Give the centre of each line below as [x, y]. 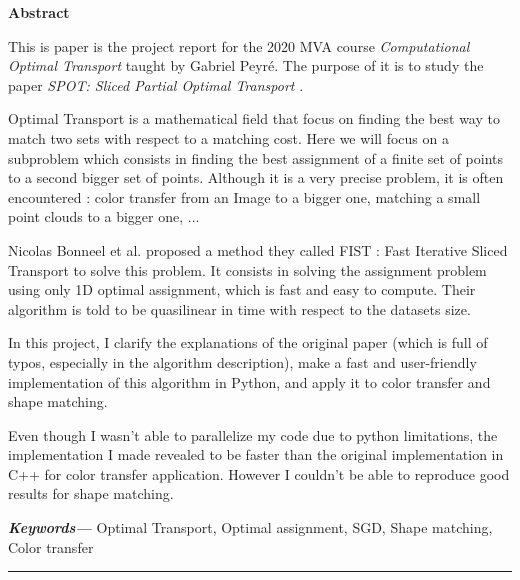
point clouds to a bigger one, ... [104, 216]
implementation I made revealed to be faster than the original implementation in [256, 454]
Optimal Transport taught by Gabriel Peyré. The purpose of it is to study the [246, 65]
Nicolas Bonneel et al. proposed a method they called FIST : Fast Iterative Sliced [258, 249]
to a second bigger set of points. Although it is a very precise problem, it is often [256, 177]
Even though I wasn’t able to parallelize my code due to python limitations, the [253, 434]
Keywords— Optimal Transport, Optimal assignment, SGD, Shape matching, [250, 527]
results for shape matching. [91, 493]
